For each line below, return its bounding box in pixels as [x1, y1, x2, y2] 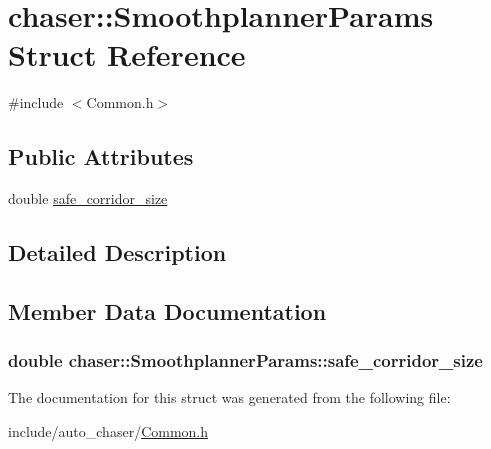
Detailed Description [8, 237, 227, 268]
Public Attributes [8, 141, 194, 172]
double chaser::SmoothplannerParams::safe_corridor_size [8, 348, 483, 373]
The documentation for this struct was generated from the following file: [8, 387, 451, 408]
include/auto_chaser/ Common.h [8, 421, 209, 442]
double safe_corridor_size [8, 188, 168, 209]
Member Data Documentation [8, 295, 327, 326]
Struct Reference [8, 34, 246, 75]
